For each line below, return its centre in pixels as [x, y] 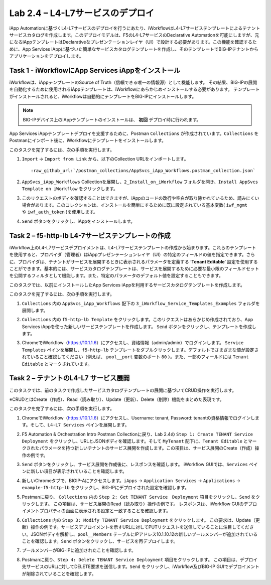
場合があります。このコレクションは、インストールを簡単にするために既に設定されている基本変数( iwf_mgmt [135, 205]
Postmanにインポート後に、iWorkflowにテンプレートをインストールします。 [88, 140]
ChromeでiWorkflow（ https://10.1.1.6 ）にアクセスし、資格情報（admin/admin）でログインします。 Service [133, 343]
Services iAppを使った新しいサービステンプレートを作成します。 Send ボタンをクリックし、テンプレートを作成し [139, 327]
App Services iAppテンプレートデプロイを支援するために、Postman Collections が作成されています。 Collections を [134, 133]
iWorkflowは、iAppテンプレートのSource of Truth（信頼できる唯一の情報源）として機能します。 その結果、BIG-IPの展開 [133, 82]
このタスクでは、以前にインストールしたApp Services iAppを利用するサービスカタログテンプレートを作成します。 [127, 285]
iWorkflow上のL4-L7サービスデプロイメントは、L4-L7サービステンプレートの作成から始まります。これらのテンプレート [133, 247]
